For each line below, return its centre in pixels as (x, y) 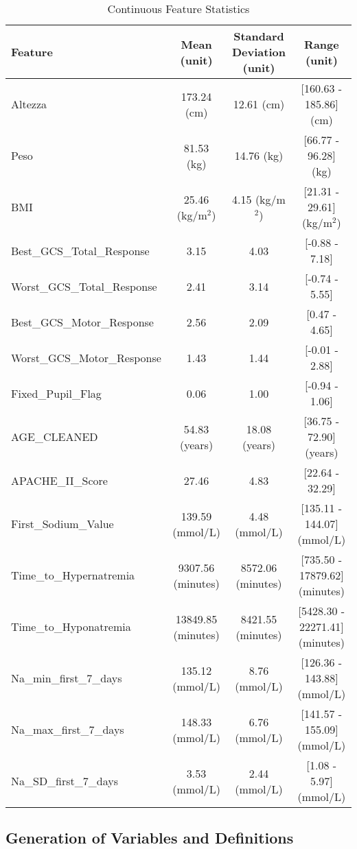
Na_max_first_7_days (68, 729)
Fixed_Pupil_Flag (56, 393)
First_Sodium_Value (62, 524)
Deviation (259, 52)
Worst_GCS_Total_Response (84, 286)
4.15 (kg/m (259, 199)
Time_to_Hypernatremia (73, 575)
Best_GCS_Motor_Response (82, 322)
